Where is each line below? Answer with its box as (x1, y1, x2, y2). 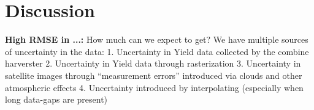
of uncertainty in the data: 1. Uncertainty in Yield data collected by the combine (5, 45, 309, 57)
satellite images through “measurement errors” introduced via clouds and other (5, 68, 302, 81)
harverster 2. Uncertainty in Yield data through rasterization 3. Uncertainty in (5, 57, 301, 70)
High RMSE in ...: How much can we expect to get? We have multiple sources (5, 33, 308, 46)
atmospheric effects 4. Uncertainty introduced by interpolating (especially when (5, 81, 304, 94)
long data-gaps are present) (5, 93, 108, 106)
